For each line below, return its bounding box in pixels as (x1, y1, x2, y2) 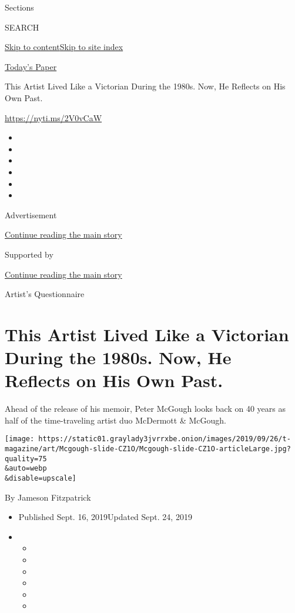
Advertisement (5, 208, 57, 221)
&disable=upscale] (5, 474, 76, 482)
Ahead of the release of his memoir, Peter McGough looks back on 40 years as (5, 402, 286, 415)
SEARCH (5, 21, 39, 33)
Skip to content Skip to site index (5, 41, 123, 53)
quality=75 (5, 454, 47, 463)
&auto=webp (5, 464, 47, 473)
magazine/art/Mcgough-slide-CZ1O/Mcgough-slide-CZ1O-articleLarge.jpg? (5, 445, 291, 454)
